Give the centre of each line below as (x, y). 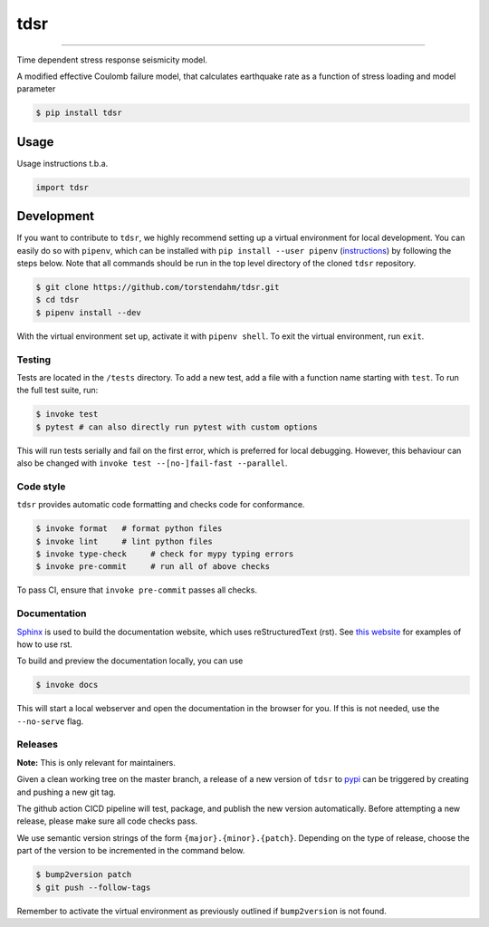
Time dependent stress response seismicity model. (112, 60)
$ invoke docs (67, 685)
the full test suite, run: (58, 391)
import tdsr (62, 187)
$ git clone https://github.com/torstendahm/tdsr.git (158, 287)
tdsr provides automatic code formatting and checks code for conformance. (161, 505)
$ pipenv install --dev (89, 312)
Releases (38, 745)
